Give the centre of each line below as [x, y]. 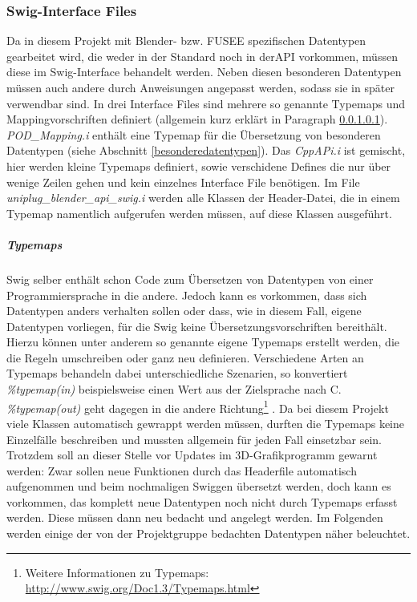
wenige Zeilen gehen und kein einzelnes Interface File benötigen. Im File [183, 182]
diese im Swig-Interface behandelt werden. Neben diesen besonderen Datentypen [204, 72]
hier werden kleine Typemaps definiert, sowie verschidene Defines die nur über [199, 166]
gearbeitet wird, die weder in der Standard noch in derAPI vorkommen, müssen [202, 56]
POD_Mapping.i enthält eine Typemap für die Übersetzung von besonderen [194, 134]
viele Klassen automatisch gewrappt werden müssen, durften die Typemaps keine [205, 423]
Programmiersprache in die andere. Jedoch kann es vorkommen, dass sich [187, 295]
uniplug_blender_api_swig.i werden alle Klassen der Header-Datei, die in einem [203, 198]
